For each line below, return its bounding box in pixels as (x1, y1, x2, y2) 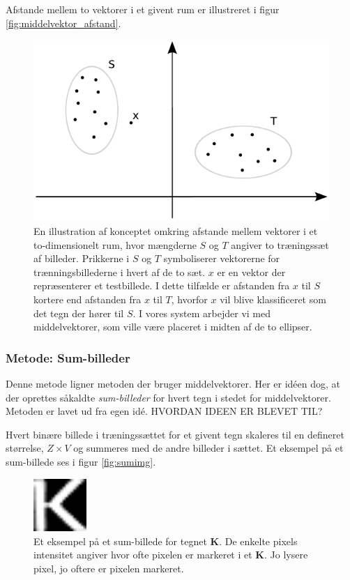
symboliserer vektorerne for (163, 251, 280, 266)
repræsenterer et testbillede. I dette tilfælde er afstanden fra (33, 278, 290, 293)
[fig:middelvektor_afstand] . (6, 15, 121, 30)
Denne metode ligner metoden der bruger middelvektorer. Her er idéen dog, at (6, 376, 341, 391)
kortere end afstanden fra (33, 292, 142, 307)
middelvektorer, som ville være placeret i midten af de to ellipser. (33, 319, 312, 334)
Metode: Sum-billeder (6, 349, 130, 366)
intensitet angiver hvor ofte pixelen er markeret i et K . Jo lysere (33, 547, 308, 562)
